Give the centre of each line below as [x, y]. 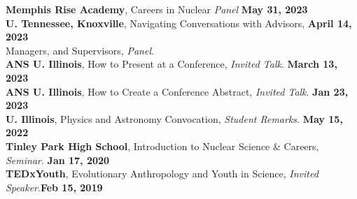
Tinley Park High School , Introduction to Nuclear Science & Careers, [162, 146]
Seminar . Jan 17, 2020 [58, 160]
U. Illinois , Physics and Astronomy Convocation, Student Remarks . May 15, [174, 118]
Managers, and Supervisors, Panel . [80, 50]
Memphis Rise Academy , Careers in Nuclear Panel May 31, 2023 [157, 9]
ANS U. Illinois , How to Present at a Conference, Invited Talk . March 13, [171, 64]
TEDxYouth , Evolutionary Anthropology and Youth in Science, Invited [162, 174]
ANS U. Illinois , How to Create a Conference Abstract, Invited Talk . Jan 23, [177, 91]
